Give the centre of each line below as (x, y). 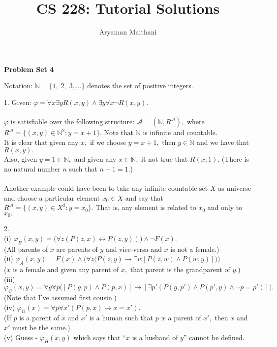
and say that (144, 197)
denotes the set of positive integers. (140, 86)
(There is (235, 159)
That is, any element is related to (146, 207)
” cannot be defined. (214, 337)
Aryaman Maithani (128, 32)
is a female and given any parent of (66, 269)
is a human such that (121, 318)
